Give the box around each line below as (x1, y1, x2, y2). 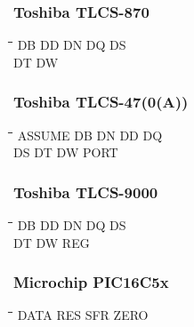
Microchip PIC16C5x (13, 271, 169, 293)
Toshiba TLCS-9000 (13, 180, 158, 203)
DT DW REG (13, 233, 90, 251)
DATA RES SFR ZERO (17, 306, 149, 324)
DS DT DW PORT (13, 143, 118, 162)
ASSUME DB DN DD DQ (17, 125, 163, 144)
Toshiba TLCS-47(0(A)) (13, 91, 189, 113)
